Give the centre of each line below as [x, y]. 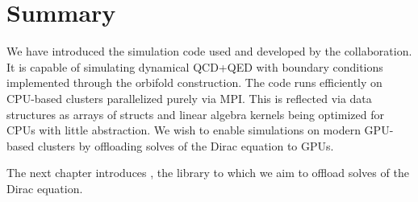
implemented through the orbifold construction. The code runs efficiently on [194, 82]
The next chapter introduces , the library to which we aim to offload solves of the [208, 173]
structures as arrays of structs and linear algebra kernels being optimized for [195, 114]
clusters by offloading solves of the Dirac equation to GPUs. [186, 145]
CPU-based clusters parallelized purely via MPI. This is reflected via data [189, 98]
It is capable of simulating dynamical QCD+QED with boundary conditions [195, 66]
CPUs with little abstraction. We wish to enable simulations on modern [184, 130]
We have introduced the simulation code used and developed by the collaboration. [209, 51]
